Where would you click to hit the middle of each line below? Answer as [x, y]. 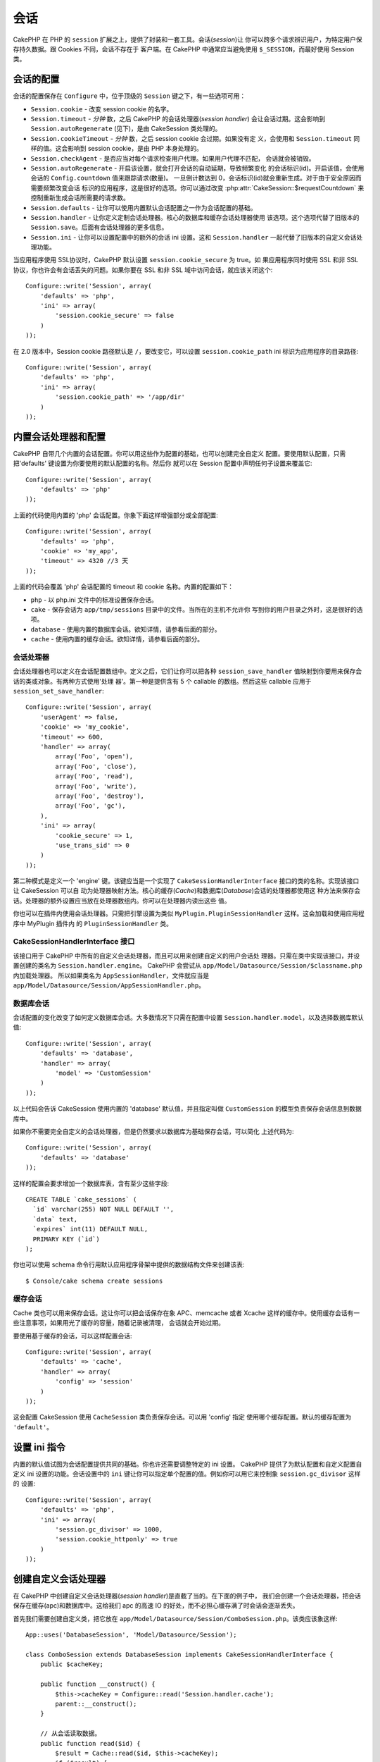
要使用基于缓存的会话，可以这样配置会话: [73, 1336]
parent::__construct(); [96, 1704]
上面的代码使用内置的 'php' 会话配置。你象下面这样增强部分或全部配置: [115, 515]
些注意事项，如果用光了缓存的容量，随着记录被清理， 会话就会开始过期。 [119, 1323]
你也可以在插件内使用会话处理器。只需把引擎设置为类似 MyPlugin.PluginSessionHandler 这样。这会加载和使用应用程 [189, 913]
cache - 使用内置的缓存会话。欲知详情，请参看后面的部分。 [117, 639]
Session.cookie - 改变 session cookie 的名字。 [102, 109]
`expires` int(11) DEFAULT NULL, [90, 1229]
